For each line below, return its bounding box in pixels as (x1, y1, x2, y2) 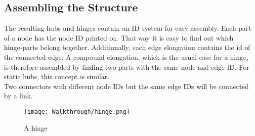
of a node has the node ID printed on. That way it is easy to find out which (4, 32, 234, 43)
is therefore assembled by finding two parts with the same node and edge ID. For (4, 61, 249, 72)
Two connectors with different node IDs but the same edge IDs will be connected (4, 81, 249, 91)
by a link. (4, 91, 33, 101)
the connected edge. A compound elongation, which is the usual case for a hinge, (4, 51, 249, 62)
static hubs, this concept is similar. (4, 71, 110, 82)
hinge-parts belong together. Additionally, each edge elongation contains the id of (4, 42, 251, 52)
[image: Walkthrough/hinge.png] (24, 108, 130, 115)
